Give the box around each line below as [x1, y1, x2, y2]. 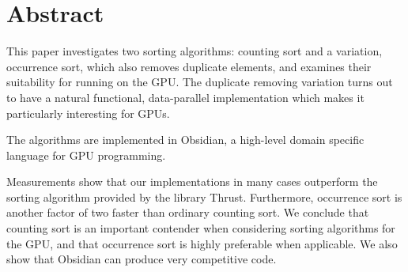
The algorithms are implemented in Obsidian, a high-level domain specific [6, 131, 365, 148]
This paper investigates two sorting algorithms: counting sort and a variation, [6, 43, 383, 59]
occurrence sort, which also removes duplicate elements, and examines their [6, 58, 372, 74]
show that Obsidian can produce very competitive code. [6, 251, 277, 267]
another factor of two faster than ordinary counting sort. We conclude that [6, 204, 369, 221]
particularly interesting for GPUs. [6, 104, 170, 121]
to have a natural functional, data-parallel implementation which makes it [6, 89, 365, 105]
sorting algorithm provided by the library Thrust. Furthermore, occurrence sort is [6, 188, 402, 205]
